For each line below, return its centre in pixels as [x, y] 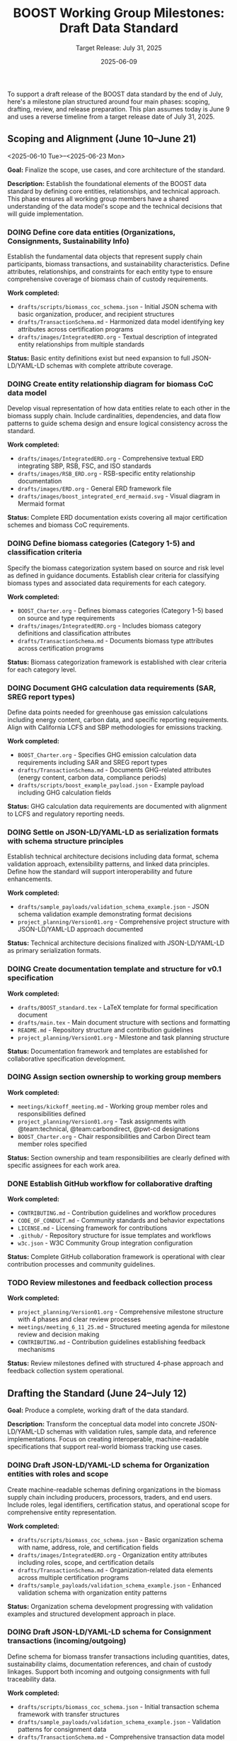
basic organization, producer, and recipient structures [96, 315]
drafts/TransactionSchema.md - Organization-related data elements [115, 1570]
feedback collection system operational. [66, 1371]
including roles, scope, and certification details [86, 1562]
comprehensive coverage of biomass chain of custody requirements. [108, 279]
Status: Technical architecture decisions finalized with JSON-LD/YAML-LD [116, 943]
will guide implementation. [46, 214]
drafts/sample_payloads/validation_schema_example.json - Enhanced [119, 1585]
